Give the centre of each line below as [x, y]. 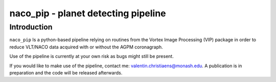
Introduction [31, 27]
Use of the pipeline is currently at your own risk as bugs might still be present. [91, 57]
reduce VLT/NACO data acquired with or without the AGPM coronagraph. [86, 47]
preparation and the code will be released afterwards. [66, 73]
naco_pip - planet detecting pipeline [88, 13]
